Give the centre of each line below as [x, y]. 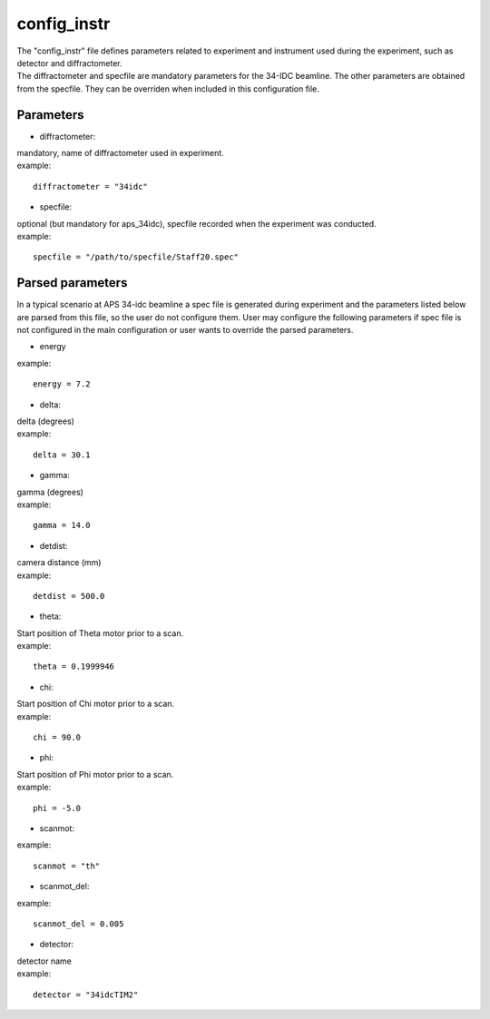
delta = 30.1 [62, 455]
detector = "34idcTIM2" [86, 995]
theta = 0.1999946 [74, 666]
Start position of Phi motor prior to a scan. [95, 774]
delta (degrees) [45, 421]
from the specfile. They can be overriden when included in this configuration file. [168, 88]
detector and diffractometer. [69, 63]
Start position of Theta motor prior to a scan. [100, 633]
